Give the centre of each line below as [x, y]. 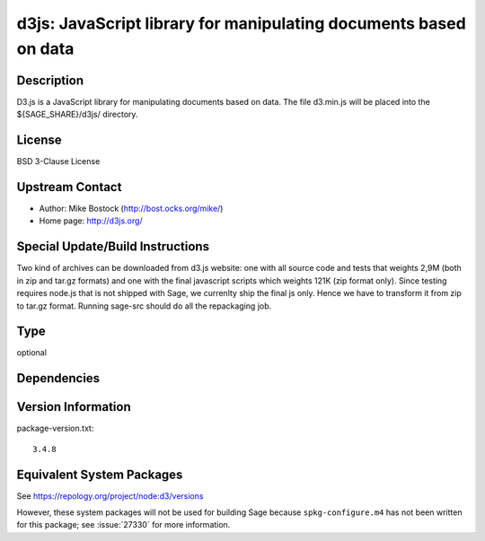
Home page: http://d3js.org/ [91, 221]
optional [31, 353]
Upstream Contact [69, 187]
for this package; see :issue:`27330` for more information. [123, 525]
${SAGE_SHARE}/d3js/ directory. [77, 114]
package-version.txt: [55, 428]
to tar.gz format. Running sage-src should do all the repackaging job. [144, 306]
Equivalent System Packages [100, 474]
